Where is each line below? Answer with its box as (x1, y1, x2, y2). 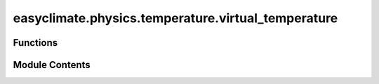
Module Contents (13, 59, 91, 71)
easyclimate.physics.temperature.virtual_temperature (13, 10, 338, 26)
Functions (13, 37, 58, 49)
